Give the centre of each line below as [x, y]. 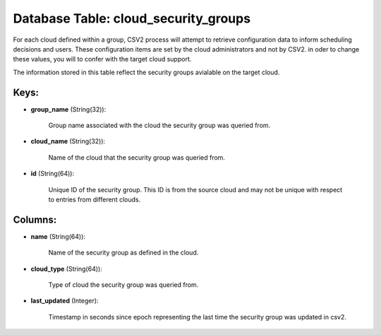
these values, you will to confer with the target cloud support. [102, 59]
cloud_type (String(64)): [66, 269]
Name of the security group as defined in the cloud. [123, 253]
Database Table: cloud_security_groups [132, 18]
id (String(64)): [52, 174]
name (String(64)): [58, 236]
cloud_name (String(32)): [68, 141]
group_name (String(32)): [68, 109]
